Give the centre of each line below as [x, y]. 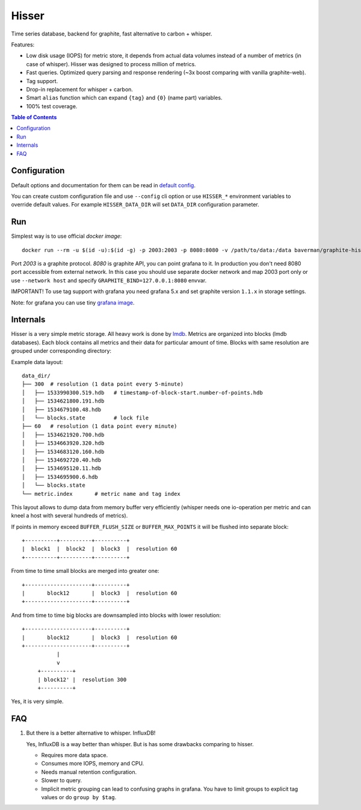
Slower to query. [62, 781]
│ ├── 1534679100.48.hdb [62, 410]
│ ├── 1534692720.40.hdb [62, 460]
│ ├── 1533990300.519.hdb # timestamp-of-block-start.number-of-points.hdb [142, 392]
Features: [23, 45]
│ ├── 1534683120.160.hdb [63, 452]
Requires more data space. [75, 755]
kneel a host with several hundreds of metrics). [69, 516]
